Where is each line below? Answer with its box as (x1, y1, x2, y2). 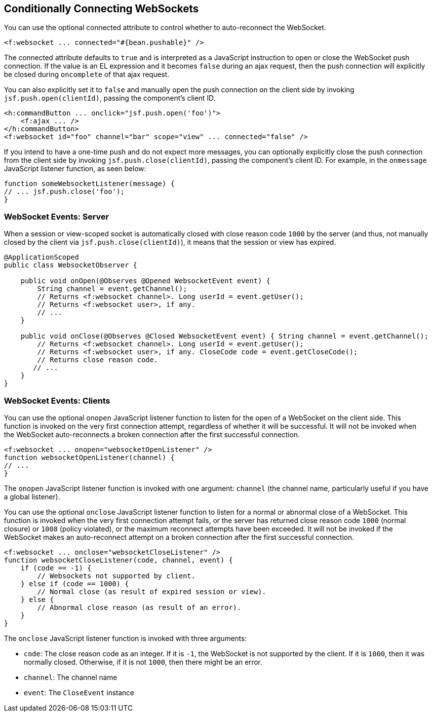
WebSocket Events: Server (4, 211, 109, 222)
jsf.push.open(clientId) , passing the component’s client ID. (4, 94, 216, 103)
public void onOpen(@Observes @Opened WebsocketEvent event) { (20, 277, 271, 285)
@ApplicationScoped (4, 253, 79, 262)
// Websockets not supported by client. (37, 571, 196, 580)
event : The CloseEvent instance (24, 688, 134, 697)
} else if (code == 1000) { (20, 579, 129, 588)
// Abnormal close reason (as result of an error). (37, 603, 241, 611)
